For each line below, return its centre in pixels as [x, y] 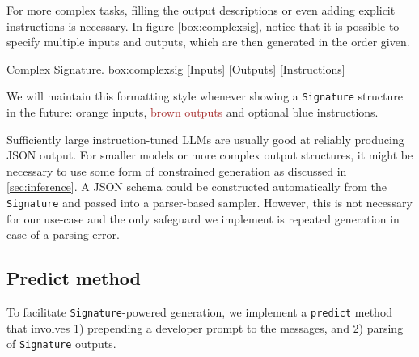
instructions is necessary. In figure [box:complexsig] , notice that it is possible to [203, 25]
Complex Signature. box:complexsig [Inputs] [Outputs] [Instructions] [176, 68]
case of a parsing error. [63, 234]
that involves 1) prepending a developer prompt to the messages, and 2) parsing [205, 327]
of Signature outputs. [61, 344]
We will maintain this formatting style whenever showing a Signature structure [205, 96]
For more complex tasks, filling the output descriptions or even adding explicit [201, 10]
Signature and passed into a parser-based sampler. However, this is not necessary [209, 202]
